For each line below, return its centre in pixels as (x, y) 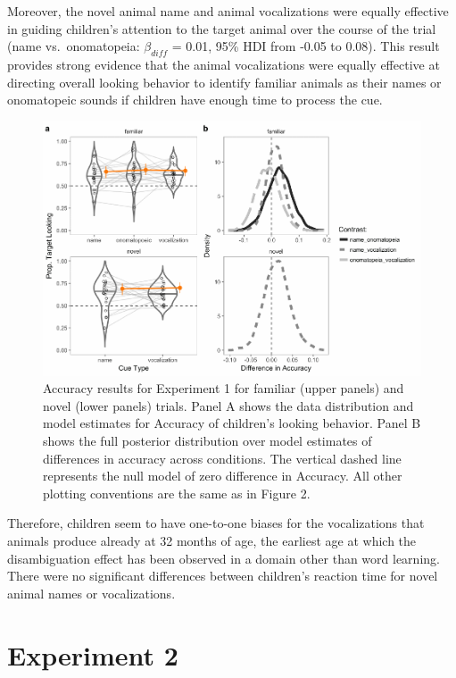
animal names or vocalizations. (91, 593)
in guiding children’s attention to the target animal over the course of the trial (222, 28)
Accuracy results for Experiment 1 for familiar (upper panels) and (224, 388)
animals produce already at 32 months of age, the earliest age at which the (212, 540)
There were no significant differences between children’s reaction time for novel (223, 576)
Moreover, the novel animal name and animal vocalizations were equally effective (228, 11)
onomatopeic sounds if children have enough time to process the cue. (195, 100)
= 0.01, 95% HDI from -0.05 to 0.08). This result (306, 46)
